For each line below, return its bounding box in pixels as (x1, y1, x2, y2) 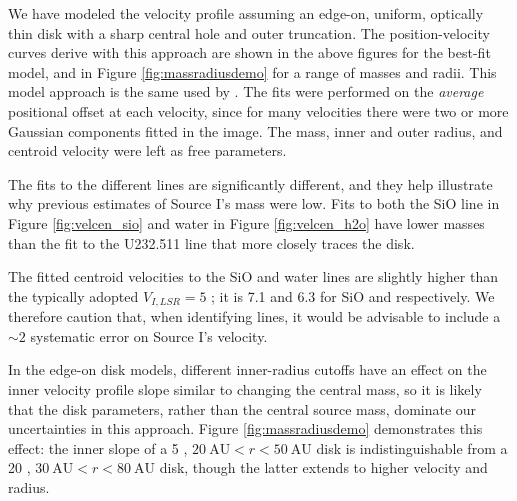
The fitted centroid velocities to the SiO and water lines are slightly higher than (8, 266, 498, 287)
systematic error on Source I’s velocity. (30, 325, 268, 346)
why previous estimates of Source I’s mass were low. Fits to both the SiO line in (8, 193, 500, 214)
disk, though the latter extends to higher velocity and (159, 457, 488, 478)
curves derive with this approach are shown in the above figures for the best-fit (8, 42, 491, 63)
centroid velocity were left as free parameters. (8, 140, 287, 161)
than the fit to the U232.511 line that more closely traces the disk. (8, 232, 415, 253)
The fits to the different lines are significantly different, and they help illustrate (8, 173, 493, 194)
